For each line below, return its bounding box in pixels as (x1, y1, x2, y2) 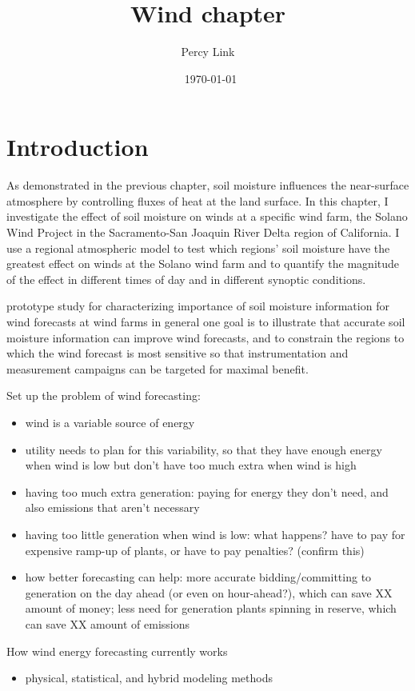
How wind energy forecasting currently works (6, 642, 228, 659)
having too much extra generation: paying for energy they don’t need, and (25, 483, 389, 500)
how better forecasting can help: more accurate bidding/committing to (25, 569, 372, 585)
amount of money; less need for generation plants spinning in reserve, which (25, 600, 397, 617)
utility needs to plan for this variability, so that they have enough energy (25, 441, 382, 457)
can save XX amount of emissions (25, 615, 190, 632)
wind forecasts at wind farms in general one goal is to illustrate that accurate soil (6, 314, 405, 330)
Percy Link (181, 43, 235, 60)
